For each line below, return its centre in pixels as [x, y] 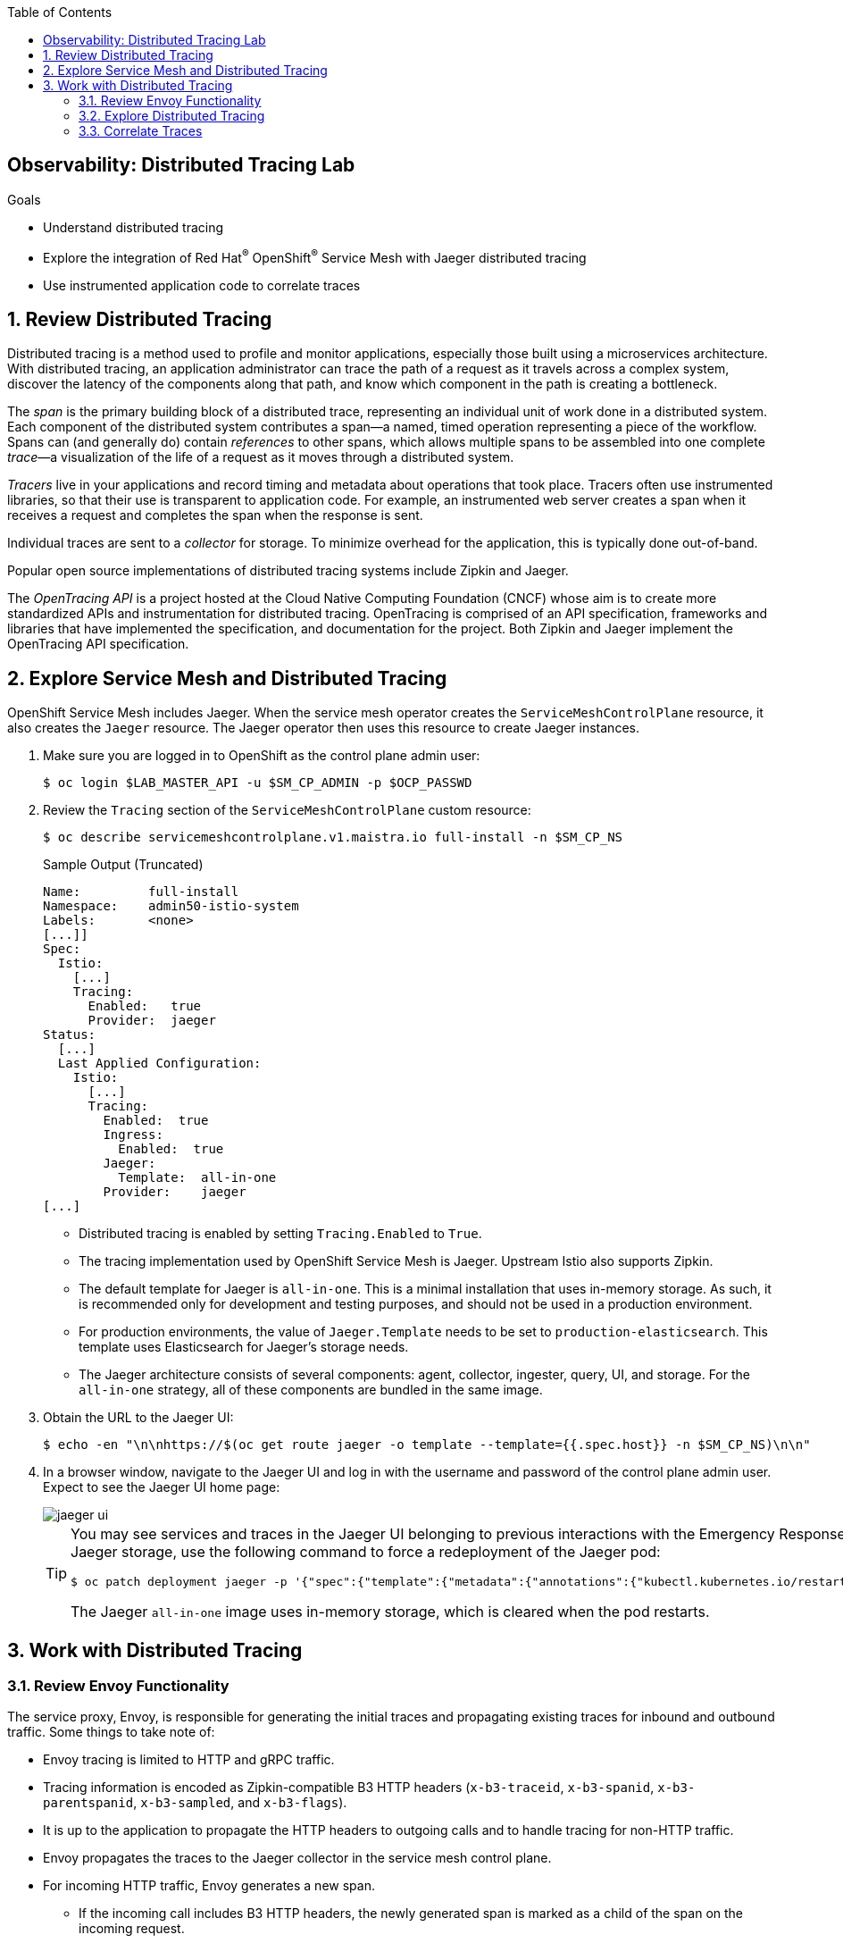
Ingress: [133, 1135]
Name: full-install [141, 892]
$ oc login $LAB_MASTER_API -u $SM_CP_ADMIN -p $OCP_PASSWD [258, 783]
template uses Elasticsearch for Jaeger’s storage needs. [244, 1347]
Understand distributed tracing [134, 227]
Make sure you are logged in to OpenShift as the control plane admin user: [262, 756]
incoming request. [132, 1929]
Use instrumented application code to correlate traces [202, 285]
